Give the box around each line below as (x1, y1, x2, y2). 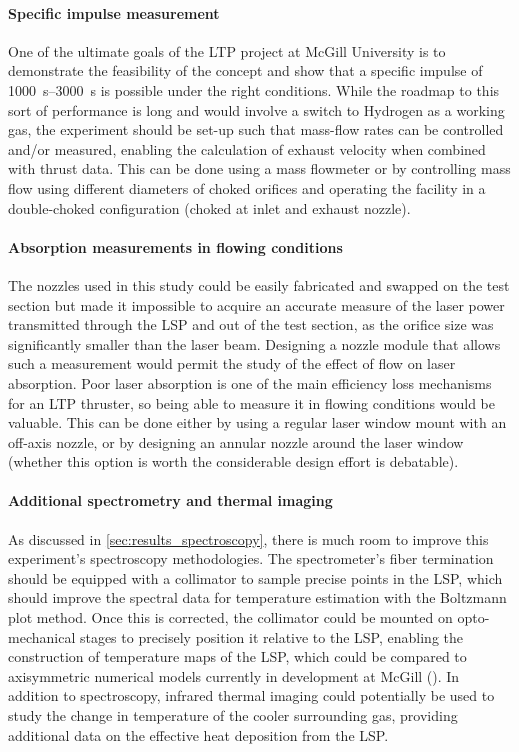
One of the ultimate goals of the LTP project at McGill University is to (8, 40, 446, 61)
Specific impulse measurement (8, 2, 220, 23)
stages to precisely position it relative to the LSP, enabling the (79, 626, 463, 647)
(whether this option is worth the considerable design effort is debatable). (8, 451, 459, 472)
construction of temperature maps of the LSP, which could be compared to (8, 646, 467, 667)
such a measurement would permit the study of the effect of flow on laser (8, 353, 456, 374)
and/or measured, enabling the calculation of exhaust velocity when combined (8, 138, 486, 159)
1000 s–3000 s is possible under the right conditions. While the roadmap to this (8, 79, 500, 100)
